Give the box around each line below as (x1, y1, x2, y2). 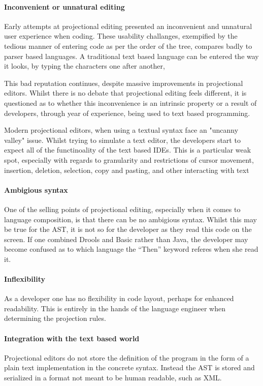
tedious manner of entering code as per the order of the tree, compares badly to (4, 40, 252, 51)
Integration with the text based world (4, 333, 140, 343)
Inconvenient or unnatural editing (4, 1, 125, 12)
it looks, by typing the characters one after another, (4, 61, 165, 71)
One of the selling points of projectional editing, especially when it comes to (4, 203, 241, 214)
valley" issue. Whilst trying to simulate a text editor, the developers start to (4, 134, 241, 145)
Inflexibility (4, 274, 45, 284)
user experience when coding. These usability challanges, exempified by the (4, 31, 238, 41)
